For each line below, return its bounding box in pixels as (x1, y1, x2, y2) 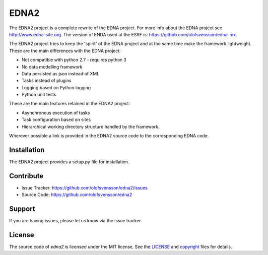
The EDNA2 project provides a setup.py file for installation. (9, 159, 129, 165)
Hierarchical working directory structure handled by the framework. (21, 124, 160, 129)
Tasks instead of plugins (21, 77, 71, 84)
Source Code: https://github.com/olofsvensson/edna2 (21, 191, 133, 198)
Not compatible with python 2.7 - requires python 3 (21, 57, 127, 63)
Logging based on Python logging (21, 84, 91, 90)
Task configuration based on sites (21, 117, 91, 123)
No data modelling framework (21, 64, 83, 69)
